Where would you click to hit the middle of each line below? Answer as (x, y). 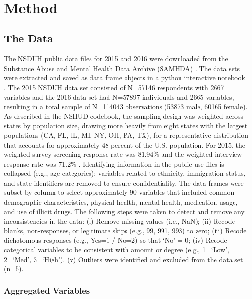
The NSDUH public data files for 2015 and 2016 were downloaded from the (116, 59)
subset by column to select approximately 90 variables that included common (119, 192)
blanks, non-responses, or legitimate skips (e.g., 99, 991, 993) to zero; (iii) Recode (125, 230)
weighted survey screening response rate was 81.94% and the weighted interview (123, 154)
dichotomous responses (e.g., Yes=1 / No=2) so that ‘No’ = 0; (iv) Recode (116, 240)
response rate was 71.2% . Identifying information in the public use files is (114, 163)
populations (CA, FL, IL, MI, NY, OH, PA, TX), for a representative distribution (126, 135)
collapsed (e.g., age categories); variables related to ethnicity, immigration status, (125, 173)
